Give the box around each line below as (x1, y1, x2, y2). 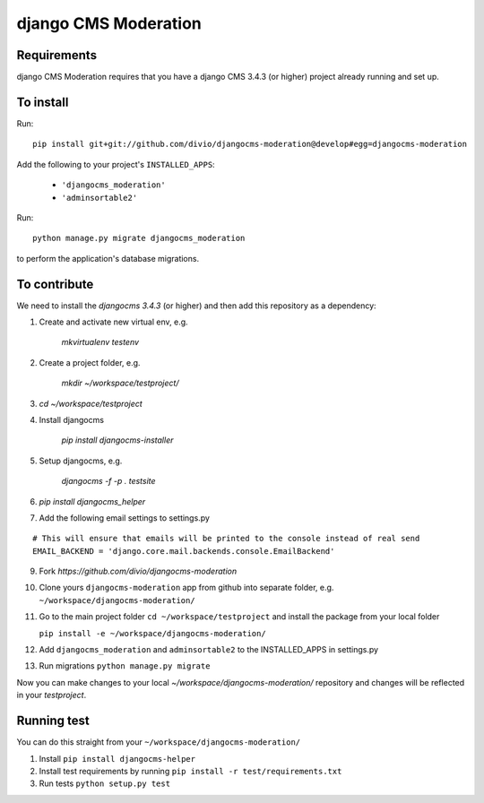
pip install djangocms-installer (61, 435, 174, 445)
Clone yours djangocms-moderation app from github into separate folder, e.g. (39, 583, 334, 593)
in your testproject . (16, 690, 87, 701)
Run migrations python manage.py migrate (39, 661, 211, 671)
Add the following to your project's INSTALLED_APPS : (16, 159, 215, 169)
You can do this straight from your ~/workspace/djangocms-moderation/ (16, 737, 301, 747)
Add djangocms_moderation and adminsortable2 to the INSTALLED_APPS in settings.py (39, 644, 379, 655)
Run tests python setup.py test (39, 778, 170, 789)
